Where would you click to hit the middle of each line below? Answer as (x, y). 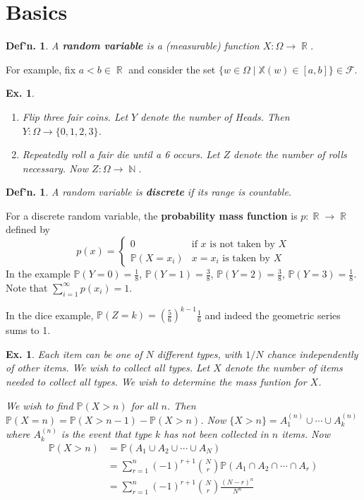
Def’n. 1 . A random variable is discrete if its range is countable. (149, 192)
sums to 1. (28, 330)
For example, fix (41, 69)
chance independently (313, 353)
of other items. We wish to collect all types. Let (108, 368)
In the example (38, 274)
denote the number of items (284, 368)
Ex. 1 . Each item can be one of (74, 353)
